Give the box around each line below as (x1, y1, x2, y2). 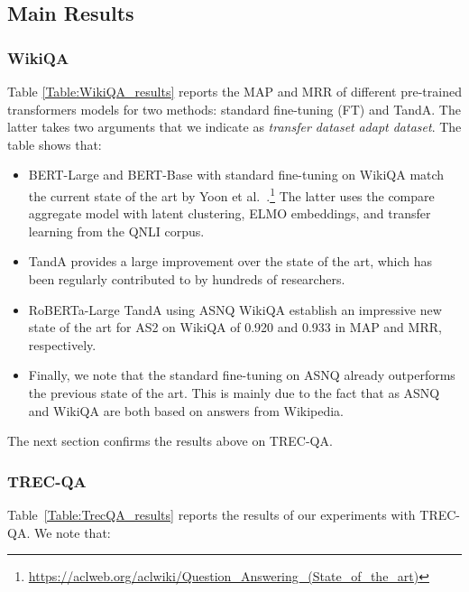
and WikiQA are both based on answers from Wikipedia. (28, 401, 345, 420)
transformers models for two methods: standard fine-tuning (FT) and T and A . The (7, 99, 461, 118)
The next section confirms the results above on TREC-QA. (7, 431, 333, 450)
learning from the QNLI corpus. (28, 221, 205, 240)
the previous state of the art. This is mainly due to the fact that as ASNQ (28, 383, 440, 402)
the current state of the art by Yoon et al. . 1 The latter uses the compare (28, 183, 435, 205)
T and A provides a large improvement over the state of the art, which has (28, 252, 433, 271)
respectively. (28, 335, 97, 354)
